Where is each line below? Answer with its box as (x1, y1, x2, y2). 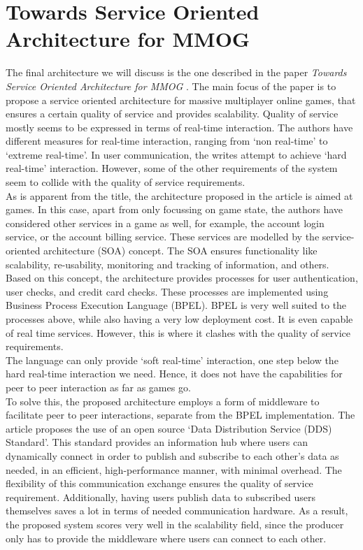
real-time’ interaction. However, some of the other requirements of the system (6, 161, 338, 175)
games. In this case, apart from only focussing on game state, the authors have (6, 202, 343, 217)
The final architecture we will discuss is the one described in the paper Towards (6, 65, 347, 80)
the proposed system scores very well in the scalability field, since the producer (6, 516, 344, 531)
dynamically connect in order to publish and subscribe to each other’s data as (6, 448, 339, 463)
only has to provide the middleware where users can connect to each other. (6, 530, 327, 545)
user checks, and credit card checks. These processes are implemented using (6, 284, 329, 298)
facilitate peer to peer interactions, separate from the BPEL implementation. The (6, 407, 355, 422)
